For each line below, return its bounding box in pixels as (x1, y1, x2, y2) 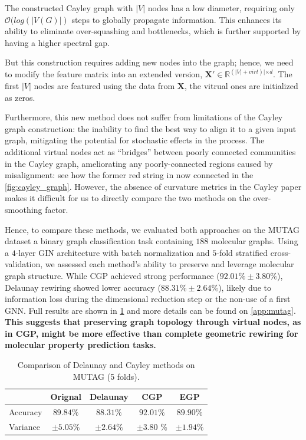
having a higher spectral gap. (5, 36, 110, 48)
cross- (270, 246, 291, 258)
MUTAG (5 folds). (73, 370, 140, 382)
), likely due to (218, 281, 271, 293)
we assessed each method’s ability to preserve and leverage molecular (45, 258, 294, 270)
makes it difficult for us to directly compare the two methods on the (5, 192, 251, 204)
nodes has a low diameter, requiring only (147, 2, 295, 14)
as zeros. (5, 91, 35, 103)
